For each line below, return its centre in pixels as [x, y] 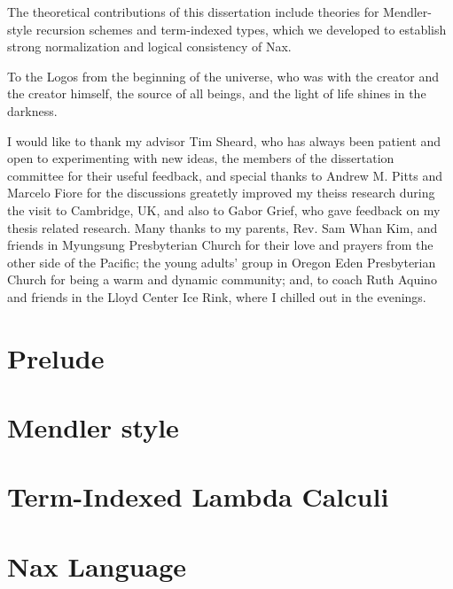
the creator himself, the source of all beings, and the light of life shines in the [217, 93]
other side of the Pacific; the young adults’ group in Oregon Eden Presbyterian [222, 262]
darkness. [32, 110]
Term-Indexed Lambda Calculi [198, 496]
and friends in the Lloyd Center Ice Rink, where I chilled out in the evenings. [217, 296]
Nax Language [97, 566]
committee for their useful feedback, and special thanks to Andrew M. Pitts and [225, 175]
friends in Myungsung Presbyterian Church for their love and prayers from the [220, 245]
